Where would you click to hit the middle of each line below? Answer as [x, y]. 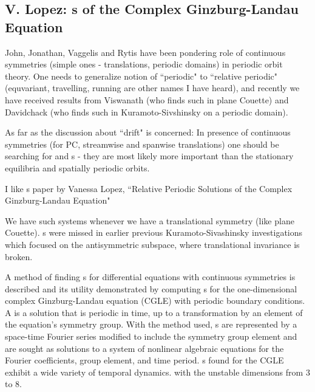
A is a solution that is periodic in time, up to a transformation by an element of [154, 312]
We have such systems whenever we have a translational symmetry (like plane [150, 220]
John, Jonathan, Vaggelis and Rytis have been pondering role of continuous [145, 52]
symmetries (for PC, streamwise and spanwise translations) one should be [142, 144]
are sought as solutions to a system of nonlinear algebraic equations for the [144, 348]
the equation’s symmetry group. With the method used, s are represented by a [151, 324]
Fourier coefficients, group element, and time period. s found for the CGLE [144, 360]
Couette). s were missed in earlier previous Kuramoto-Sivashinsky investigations [154, 232]
